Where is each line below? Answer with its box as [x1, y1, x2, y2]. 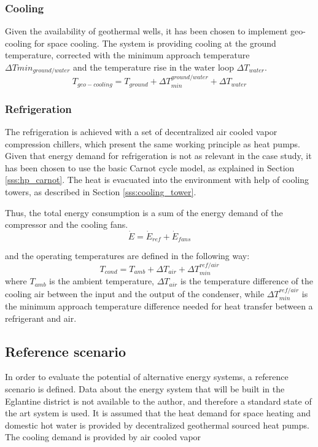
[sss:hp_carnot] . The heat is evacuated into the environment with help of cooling [5, 173, 309, 186]
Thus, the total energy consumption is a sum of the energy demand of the [5, 206, 283, 219]
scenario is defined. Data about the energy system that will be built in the [5, 383, 285, 395]
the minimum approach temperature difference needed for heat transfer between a [5, 300, 313, 313]
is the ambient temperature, [49, 274, 154, 287]
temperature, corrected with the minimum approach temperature [5, 49, 250, 61]
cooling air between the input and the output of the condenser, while [5, 287, 265, 300]
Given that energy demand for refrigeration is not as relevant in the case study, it [5, 149, 312, 162]
